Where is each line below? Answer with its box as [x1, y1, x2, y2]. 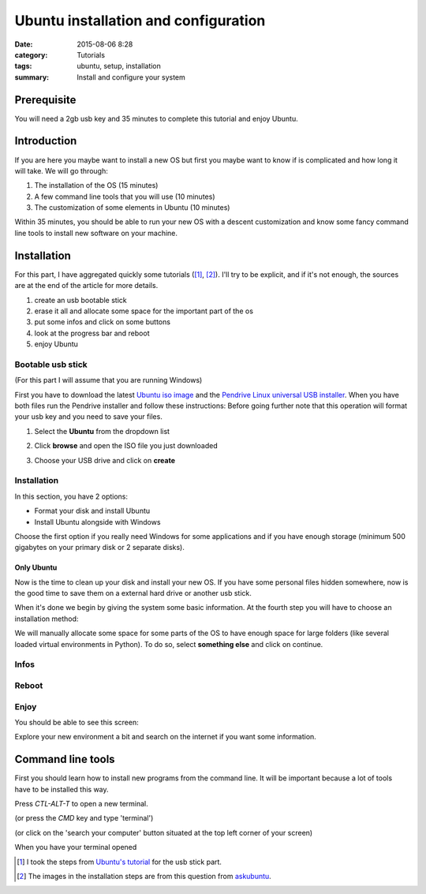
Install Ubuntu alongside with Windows [34, 517, 161, 526]
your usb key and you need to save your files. [14, 412, 163, 421]
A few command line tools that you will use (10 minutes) [34, 192, 215, 201]
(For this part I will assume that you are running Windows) [14, 376, 203, 385]
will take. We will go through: [14, 166, 108, 175]
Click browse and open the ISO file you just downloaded [34, 441, 218, 451]
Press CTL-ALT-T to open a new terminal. [14, 799, 149, 808]
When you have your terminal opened [14, 843, 137, 852]
